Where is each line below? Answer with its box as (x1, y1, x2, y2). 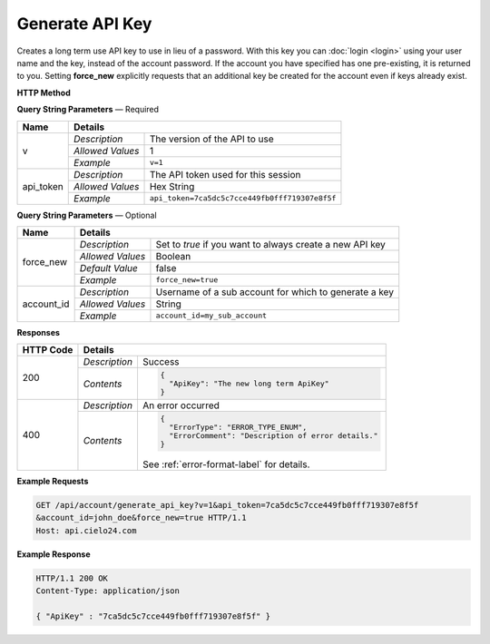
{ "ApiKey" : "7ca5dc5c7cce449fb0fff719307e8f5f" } (35, 610, 271, 621)
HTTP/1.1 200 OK (35, 572, 109, 583)
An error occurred (142, 399, 220, 412)
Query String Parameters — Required (16, 104, 159, 115)
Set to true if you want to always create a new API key (155, 238, 386, 250)
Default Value (79, 261, 138, 274)
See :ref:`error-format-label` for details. (142, 458, 310, 471)
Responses (16, 327, 61, 337)
